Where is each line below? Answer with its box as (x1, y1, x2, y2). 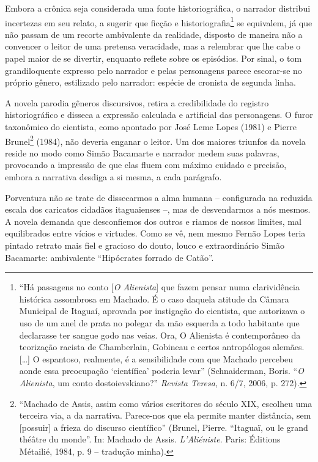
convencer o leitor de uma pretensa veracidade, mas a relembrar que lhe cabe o (5, 40, 301, 53)
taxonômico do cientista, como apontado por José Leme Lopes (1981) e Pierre (5, 120, 297, 133)
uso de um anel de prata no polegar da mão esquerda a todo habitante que (19, 316, 300, 329)
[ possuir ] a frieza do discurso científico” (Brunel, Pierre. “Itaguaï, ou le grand (19, 420, 308, 433)
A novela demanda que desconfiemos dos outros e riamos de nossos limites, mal (5, 215, 301, 227)
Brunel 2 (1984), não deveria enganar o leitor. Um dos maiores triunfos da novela (5, 133, 306, 147)
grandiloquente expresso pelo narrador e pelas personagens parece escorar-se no (5, 64, 302, 76)
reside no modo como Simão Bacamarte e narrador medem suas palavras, (5, 146, 279, 159)
